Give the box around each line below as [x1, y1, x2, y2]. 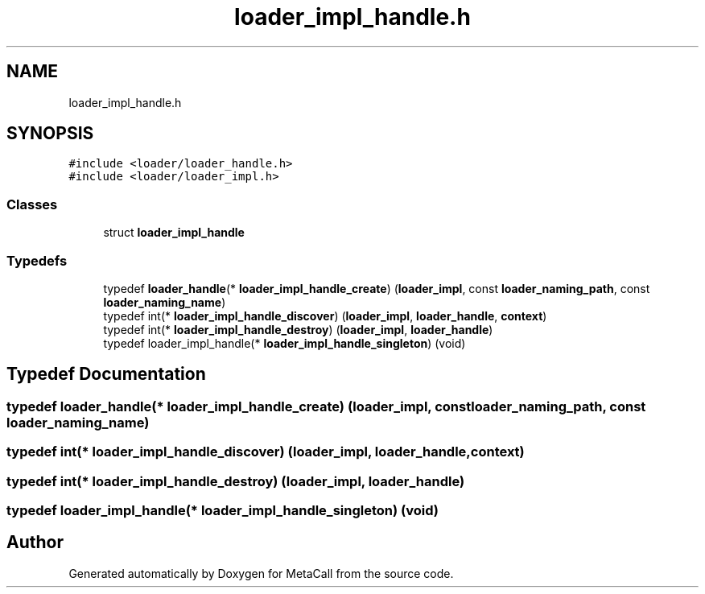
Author [6, 532, 64, 553]
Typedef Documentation [6, 364, 206, 385]
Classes [6, 196, 58, 212]
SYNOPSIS [6, 123, 94, 144]
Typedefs [6, 252, 68, 269]
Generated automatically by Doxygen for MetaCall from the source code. [68, 566, 454, 580]
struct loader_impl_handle [103, 225, 245, 240]
